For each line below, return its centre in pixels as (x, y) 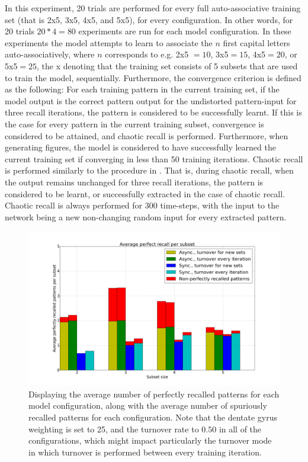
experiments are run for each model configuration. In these (185, 31)
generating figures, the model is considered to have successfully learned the (140, 147)
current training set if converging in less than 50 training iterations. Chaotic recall (154, 158)
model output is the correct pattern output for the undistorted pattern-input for (151, 100)
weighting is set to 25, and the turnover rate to (114, 429)
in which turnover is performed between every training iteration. (145, 452)
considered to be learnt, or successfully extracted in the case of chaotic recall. (145, 193)
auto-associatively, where (50, 54)
